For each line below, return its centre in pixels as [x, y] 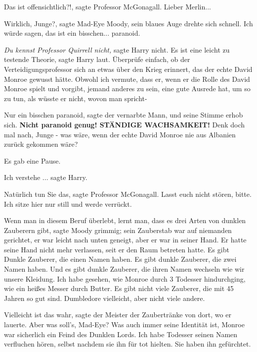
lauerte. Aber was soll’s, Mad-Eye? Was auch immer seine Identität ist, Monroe [124, 324]
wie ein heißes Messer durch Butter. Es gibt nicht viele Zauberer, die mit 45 [119, 288]
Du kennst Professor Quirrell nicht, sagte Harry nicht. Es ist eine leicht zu [117, 49]
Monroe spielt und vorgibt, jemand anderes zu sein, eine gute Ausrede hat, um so [127, 88]
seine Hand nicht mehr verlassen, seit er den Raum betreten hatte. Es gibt [117, 249]
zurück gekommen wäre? [41, 144]
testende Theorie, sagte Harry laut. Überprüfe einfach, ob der [97, 59]
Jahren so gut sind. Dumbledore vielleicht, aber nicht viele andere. [105, 298]
